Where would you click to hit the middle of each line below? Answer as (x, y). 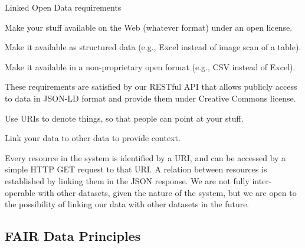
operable (20, 192)
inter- (262, 180)
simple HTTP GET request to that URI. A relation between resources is (136, 169)
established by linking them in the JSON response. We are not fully (127, 180)
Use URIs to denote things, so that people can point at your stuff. (124, 118)
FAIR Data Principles (73, 236)
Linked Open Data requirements (63, 7)
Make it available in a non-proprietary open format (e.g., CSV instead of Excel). (150, 66)
